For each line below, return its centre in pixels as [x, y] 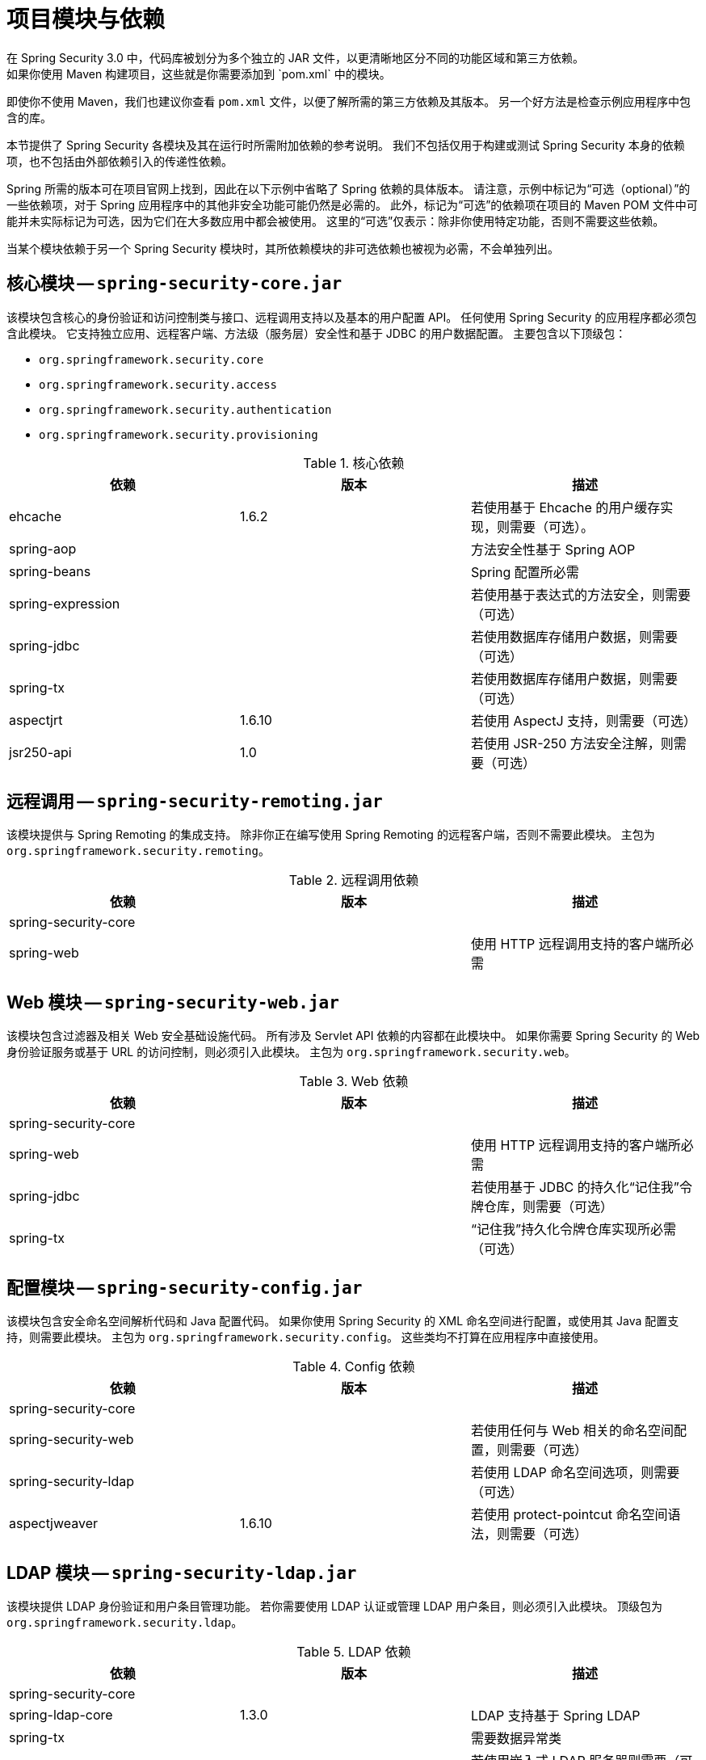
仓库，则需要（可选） [548, 1207]
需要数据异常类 [516, 1738]
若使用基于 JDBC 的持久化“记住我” [575, 1187]
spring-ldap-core [61, 1714]
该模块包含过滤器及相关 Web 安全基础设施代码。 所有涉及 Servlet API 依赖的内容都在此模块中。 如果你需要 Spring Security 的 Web [353, 1036]
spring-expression [65, 603]
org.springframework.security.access [158, 384]
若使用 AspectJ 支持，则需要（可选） [584, 720]
